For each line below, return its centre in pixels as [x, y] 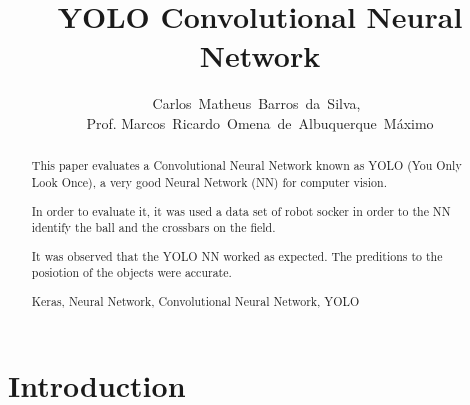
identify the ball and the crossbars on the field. [153, 227]
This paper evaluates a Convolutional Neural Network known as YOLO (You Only [246, 165]
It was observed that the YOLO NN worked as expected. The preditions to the [237, 255]
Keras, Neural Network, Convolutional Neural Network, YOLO [195, 300]
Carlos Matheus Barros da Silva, [256, 103]
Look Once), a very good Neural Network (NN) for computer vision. [209, 181]
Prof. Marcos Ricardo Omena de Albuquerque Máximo [260, 122]
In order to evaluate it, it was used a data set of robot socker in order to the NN [241, 210]
